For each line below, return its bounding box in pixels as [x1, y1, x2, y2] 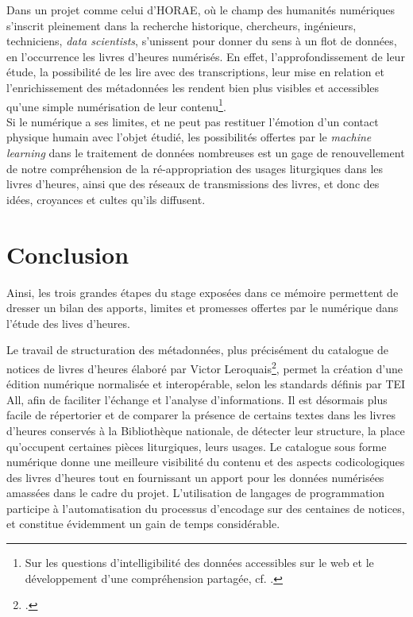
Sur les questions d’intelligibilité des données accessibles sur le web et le [25, 554, 374, 571]
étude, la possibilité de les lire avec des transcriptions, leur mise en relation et [6, 64, 384, 80]
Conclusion [6, 237, 129, 270]
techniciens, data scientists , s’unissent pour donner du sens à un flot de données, [6, 33, 397, 49]
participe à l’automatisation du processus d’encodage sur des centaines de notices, [6, 499, 405, 516]
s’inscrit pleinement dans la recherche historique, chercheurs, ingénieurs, [6, 17, 357, 33]
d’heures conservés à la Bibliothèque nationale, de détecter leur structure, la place [6, 422, 405, 438]
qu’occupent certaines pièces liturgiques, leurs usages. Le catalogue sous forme [6, 438, 387, 454]
